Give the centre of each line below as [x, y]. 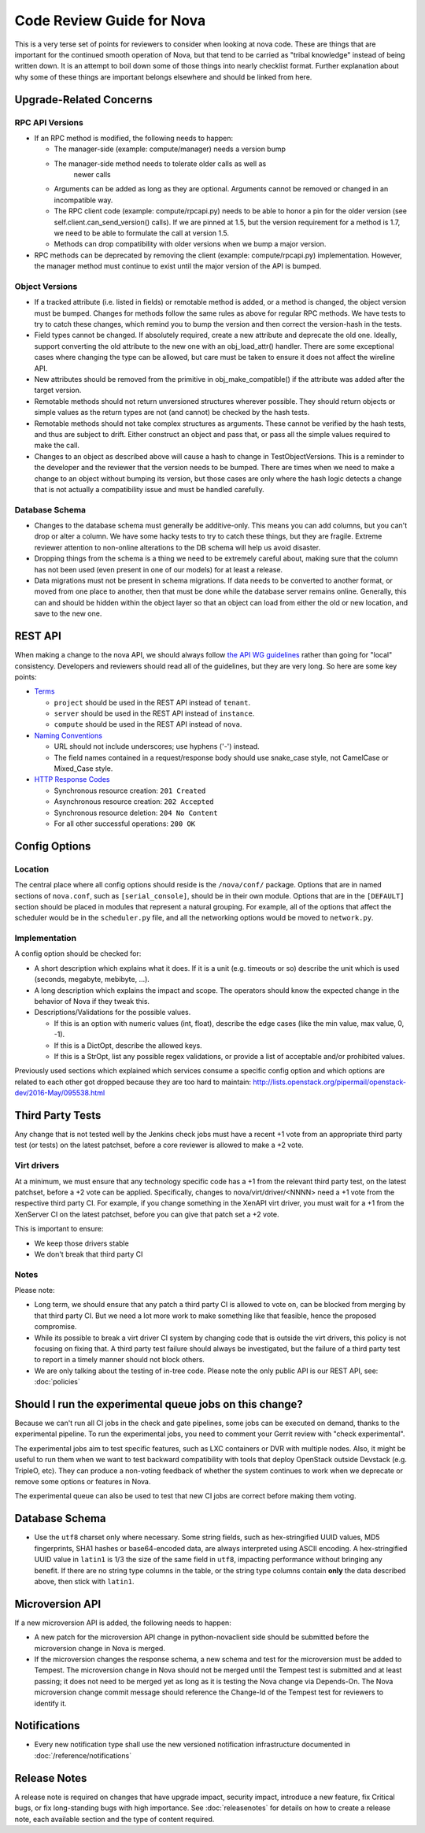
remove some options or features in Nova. [83, 1482]
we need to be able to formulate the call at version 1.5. [142, 233]
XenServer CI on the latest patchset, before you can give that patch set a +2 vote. [147, 1214]
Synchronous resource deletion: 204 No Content [136, 813]
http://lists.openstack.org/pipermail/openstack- [330, 1082]
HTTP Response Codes [72, 779]
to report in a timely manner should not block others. [119, 1360]
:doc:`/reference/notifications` [83, 1755]
